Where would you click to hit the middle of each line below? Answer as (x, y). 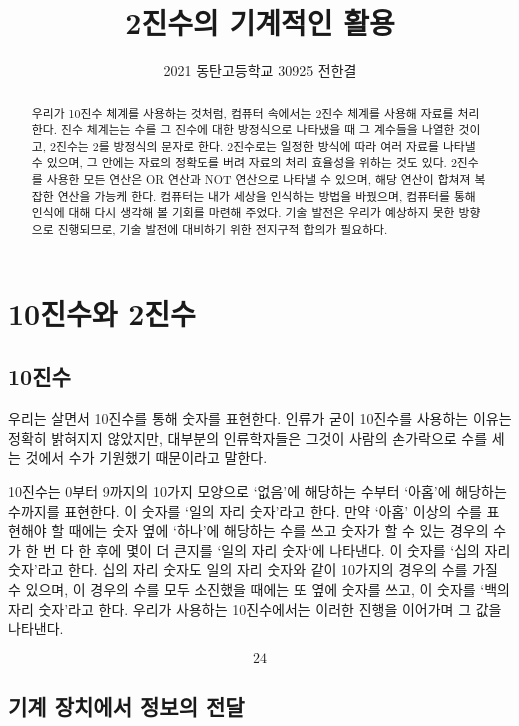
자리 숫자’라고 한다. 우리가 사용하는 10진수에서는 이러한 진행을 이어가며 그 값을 (255, 608)
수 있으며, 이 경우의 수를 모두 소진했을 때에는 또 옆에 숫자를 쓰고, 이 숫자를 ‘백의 (259, 588)
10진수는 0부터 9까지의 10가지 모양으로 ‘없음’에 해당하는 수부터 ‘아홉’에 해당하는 (257, 490)
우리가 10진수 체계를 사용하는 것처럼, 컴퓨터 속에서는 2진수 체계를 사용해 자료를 (242, 112)
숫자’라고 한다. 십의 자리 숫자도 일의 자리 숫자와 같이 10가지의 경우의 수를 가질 (253, 569)
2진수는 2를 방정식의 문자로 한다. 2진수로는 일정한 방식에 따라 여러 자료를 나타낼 (263, 145)
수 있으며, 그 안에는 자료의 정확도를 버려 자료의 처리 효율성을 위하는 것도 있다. (239, 162)
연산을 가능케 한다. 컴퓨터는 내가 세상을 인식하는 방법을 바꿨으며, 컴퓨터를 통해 (266, 195)
